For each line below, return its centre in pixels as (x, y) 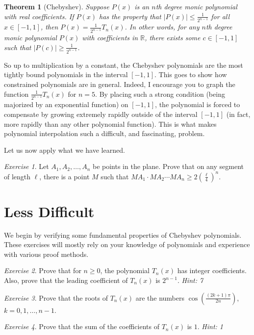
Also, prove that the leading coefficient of (66, 280)
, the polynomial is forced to (198, 104)
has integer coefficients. (212, 270)
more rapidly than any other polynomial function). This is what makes (110, 124)
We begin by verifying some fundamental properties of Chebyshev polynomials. (123, 235)
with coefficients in (110, 38)
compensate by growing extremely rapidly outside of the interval (101, 114)
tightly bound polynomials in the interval (66, 74)
